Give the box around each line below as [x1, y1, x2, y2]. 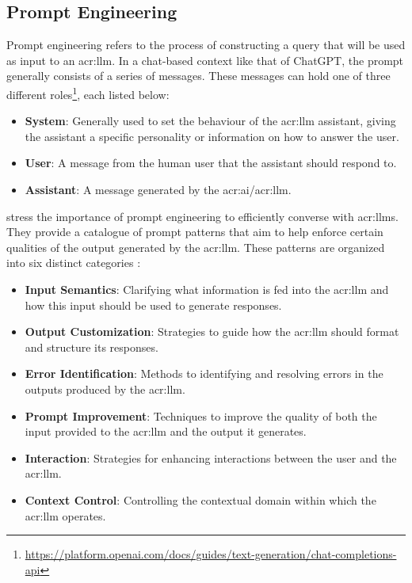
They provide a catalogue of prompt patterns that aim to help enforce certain [6, 223, 383, 240]
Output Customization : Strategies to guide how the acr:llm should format [25, 323, 399, 340]
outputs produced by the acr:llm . [25, 380, 185, 397]
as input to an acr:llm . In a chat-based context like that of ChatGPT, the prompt [6, 51, 404, 68]
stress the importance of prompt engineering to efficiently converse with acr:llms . [6, 208, 399, 224]
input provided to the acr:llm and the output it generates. [25, 423, 307, 440]
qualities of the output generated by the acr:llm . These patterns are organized [6, 238, 385, 255]
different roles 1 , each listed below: [6, 83, 170, 102]
